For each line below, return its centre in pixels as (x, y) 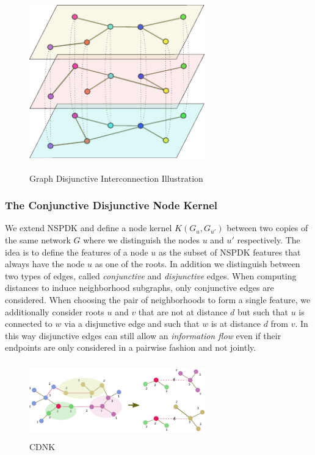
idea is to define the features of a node (77, 252)
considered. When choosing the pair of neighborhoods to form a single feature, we (158, 299)
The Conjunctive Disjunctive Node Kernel (111, 205)
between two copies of (267, 228)
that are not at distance (183, 311)
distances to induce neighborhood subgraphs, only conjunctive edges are (139, 288)
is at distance (236, 324)
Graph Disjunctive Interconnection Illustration (116, 178)
